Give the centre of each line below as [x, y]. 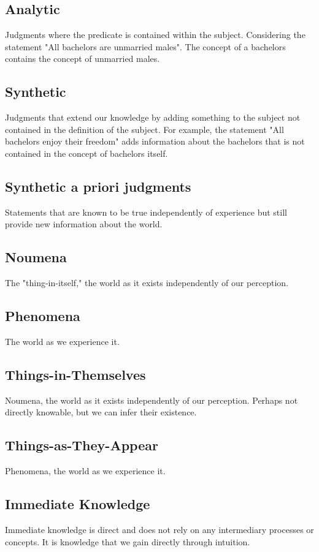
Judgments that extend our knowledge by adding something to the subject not [153, 117]
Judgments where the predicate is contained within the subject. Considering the [155, 35]
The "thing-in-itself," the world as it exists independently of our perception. [147, 283]
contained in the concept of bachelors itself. [86, 153]
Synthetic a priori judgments [98, 186]
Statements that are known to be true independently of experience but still [146, 212]
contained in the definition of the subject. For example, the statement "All [144, 129]
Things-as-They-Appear [82, 445]
